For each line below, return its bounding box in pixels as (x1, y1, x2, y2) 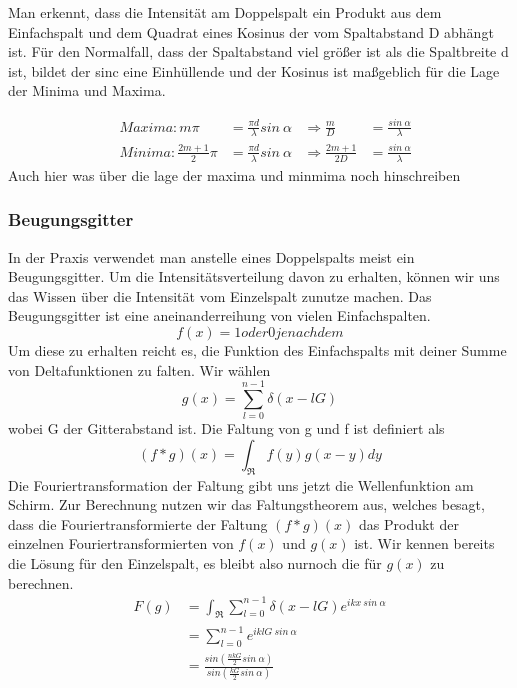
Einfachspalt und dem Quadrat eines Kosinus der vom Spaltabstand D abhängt (8, 21, 494, 42)
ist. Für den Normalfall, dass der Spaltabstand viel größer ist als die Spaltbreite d (8, 41, 509, 62)
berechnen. (8, 572, 74, 593)
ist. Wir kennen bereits (354, 533, 495, 554)
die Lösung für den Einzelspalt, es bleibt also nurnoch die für (8, 552, 382, 573)
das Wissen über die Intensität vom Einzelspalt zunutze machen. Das (8, 285, 432, 306)
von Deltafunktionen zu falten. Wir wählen (8, 359, 271, 380)
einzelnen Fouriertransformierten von (8, 533, 234, 554)
